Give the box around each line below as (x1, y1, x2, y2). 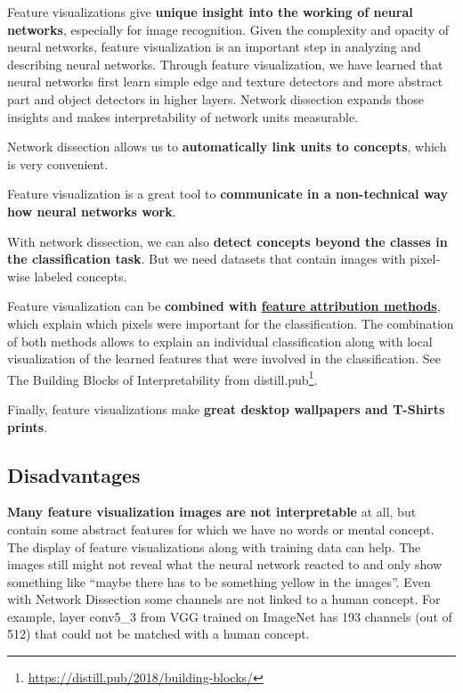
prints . (7, 417, 48, 436)
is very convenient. (7, 154, 109, 173)
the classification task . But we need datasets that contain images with (7, 249, 406, 268)
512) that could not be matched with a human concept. (7, 624, 310, 643)
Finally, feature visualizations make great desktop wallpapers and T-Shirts (7, 399, 445, 418)
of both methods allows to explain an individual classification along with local (7, 331, 433, 350)
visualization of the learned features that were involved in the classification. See (7, 349, 441, 368)
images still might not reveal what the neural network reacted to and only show (7, 555, 443, 574)
